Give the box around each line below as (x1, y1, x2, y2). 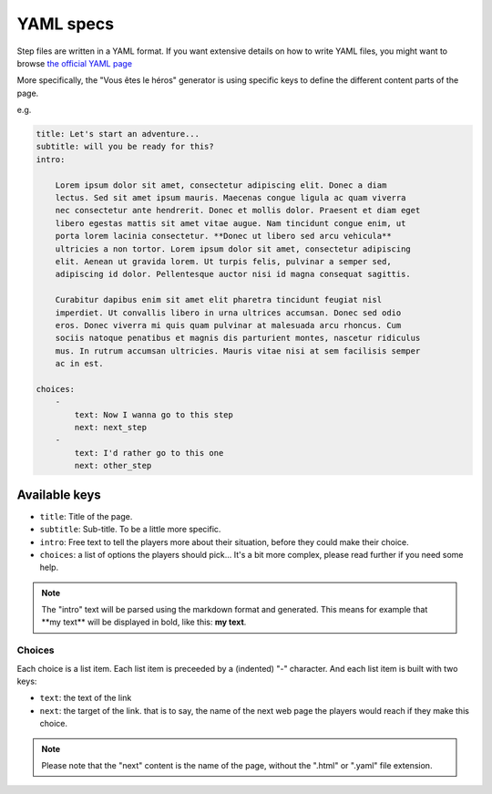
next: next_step (74, 422, 148, 433)
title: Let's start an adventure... (36, 129, 200, 139)
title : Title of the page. (39, 510, 133, 521)
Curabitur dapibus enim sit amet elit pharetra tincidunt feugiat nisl (55, 294, 383, 305)
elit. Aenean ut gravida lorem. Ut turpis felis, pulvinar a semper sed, (55, 256, 392, 266)
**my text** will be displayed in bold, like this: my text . (41, 616, 247, 628)
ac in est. (55, 358, 104, 369)
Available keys (16, 487, 102, 502)
